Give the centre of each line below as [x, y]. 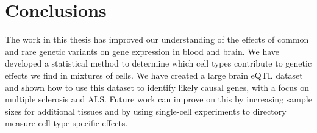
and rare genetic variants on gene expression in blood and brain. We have [142, 51]
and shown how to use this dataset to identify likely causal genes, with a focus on [157, 87]
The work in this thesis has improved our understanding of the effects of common [157, 39]
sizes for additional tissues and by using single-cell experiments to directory [146, 111]
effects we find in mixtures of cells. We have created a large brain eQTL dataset [154, 75]
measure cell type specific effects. [66, 123]
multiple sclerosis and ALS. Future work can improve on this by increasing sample [158, 99]
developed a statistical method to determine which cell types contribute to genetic [158, 63]
